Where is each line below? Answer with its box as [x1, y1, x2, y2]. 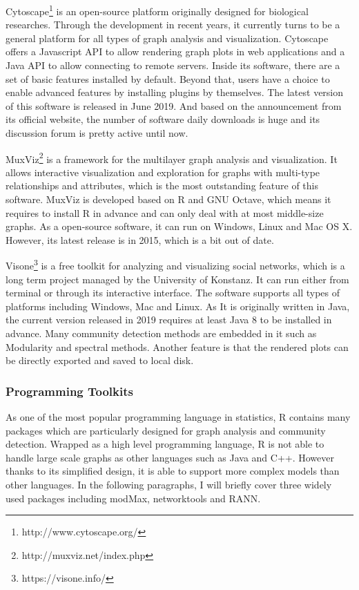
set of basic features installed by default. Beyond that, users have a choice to [6, 71, 330, 86]
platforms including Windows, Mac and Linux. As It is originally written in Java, [6, 298, 350, 313]
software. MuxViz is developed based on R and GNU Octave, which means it [6, 192, 331, 207]
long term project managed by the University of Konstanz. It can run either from [6, 272, 349, 286]
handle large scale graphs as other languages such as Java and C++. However [6, 450, 334, 464]
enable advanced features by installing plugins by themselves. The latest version [6, 85, 344, 99]
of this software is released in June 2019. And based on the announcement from [6, 98, 342, 113]
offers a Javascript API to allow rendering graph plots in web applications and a [6, 44, 345, 59]
